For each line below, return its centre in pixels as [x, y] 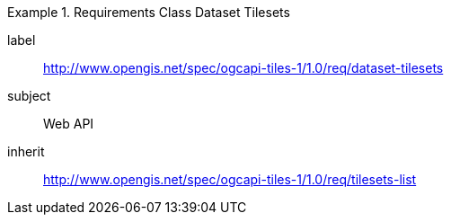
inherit [26, 151]
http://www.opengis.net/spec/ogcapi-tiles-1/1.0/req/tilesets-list [230, 179]
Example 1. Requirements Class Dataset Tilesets [149, 12]
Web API [69, 124]
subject [29, 96]
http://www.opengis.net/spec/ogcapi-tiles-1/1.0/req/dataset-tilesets [243, 68]
